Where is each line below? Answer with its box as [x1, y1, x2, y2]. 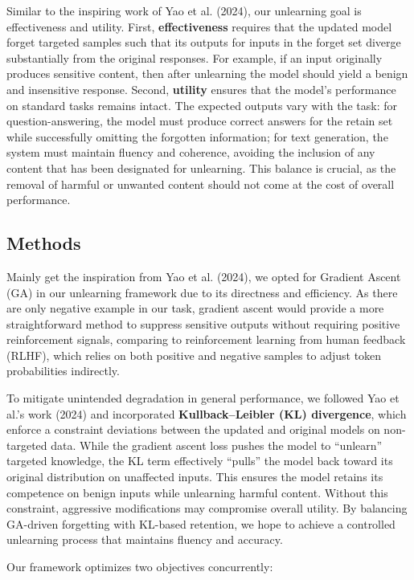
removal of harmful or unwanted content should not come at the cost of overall [6, 175, 395, 192]
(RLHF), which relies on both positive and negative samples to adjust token [6, 346, 382, 363]
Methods [6, 231, 81, 255]
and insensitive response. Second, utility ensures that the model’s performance [6, 80, 396, 97]
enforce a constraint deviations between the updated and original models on [6, 421, 380, 438]
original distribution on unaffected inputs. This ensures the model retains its [6, 468, 383, 485]
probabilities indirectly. [6, 362, 120, 379]
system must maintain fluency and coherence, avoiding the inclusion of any [6, 144, 375, 161]
